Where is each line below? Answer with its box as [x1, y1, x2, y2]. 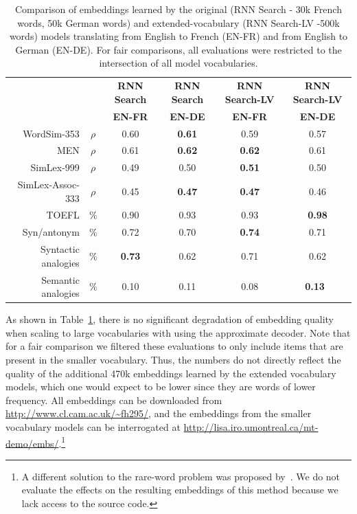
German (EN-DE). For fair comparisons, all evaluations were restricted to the [15, 42, 342, 56]
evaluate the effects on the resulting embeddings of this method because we [21, 482, 338, 497]
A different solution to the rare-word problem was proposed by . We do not [21, 469, 341, 483]
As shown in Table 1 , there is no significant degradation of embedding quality [5, 312, 334, 326]
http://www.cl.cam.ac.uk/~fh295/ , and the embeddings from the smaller [5, 406, 312, 421]
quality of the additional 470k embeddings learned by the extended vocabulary [5, 366, 336, 380]
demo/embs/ [5, 436, 59, 450]
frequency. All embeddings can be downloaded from [5, 392, 222, 407]
